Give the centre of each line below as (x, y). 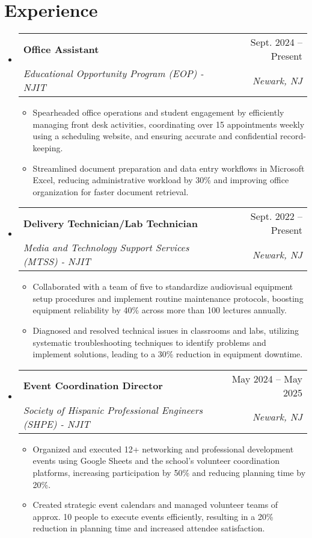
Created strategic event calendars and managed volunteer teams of (155, 505)
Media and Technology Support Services (106, 248)
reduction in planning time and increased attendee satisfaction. (149, 528)
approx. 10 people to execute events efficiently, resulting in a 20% (153, 516)
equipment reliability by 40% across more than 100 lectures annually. (160, 310)
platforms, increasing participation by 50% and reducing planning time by (169, 473)
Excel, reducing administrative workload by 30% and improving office (161, 180)
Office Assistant (61, 49)
